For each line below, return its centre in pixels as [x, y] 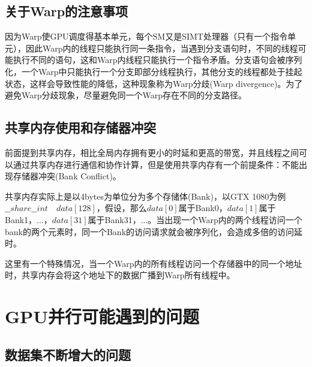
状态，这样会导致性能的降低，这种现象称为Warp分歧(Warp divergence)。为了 [154, 83]
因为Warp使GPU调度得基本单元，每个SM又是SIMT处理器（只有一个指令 [146, 36]
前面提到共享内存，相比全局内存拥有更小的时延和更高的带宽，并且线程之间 [152, 152]
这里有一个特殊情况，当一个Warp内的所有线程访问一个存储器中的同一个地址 [154, 263]
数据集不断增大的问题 [68, 354]
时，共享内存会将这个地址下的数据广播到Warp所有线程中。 [120, 275]
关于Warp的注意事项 [67, 11]
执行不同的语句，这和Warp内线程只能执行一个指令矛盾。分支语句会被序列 [157, 60]
